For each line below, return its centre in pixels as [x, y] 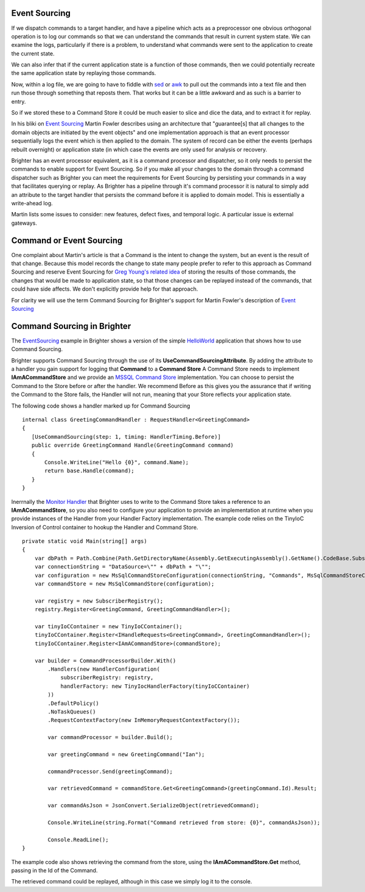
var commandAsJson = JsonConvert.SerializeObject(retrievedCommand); [154, 805]
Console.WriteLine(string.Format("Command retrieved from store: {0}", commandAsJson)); [184, 822]
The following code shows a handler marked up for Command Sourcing [101, 406]
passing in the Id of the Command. [54, 870]
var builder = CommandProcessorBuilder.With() [105, 660]
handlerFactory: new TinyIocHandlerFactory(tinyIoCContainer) [155, 686]
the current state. [33, 53]
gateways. [24, 223]
